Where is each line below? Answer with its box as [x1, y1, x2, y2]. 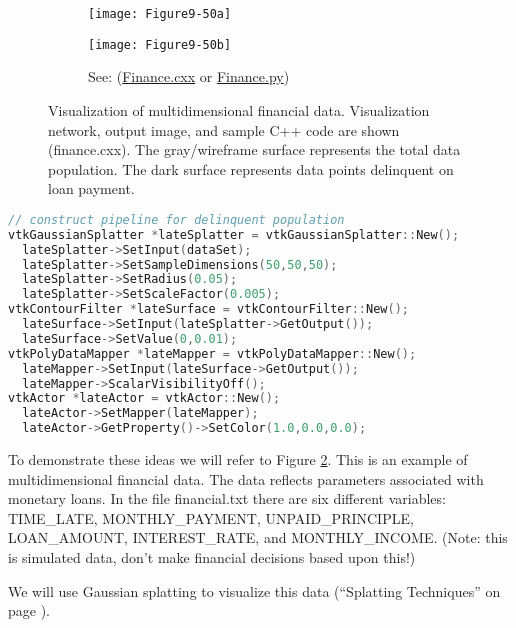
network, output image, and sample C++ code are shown [48, 119, 400, 140]
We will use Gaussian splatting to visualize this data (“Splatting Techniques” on [8, 580, 501, 601]
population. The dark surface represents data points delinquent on [48, 158, 454, 179]
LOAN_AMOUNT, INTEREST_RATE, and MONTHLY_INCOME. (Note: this [8, 527, 508, 548]
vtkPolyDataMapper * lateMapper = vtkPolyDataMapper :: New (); [8, 346, 417, 361]
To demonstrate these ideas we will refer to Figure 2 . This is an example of [8, 449, 468, 469]
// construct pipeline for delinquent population [8, 212, 345, 227]
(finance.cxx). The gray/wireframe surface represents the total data [48, 139, 461, 160]
